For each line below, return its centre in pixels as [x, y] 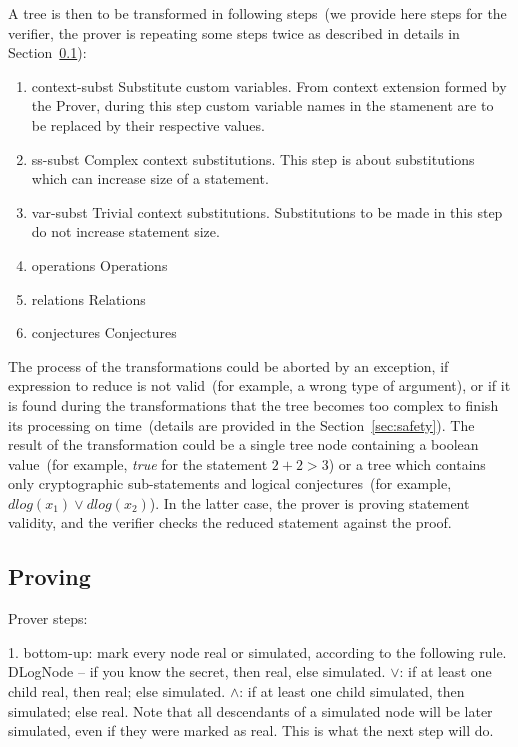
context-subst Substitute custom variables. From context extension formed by [269, 85]
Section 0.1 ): [47, 52]
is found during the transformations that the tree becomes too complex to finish [253, 404]
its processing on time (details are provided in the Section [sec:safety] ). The [241, 424]
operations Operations [99, 264]
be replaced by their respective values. [148, 124]
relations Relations [88, 298]
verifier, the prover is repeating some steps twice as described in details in [234, 32]
